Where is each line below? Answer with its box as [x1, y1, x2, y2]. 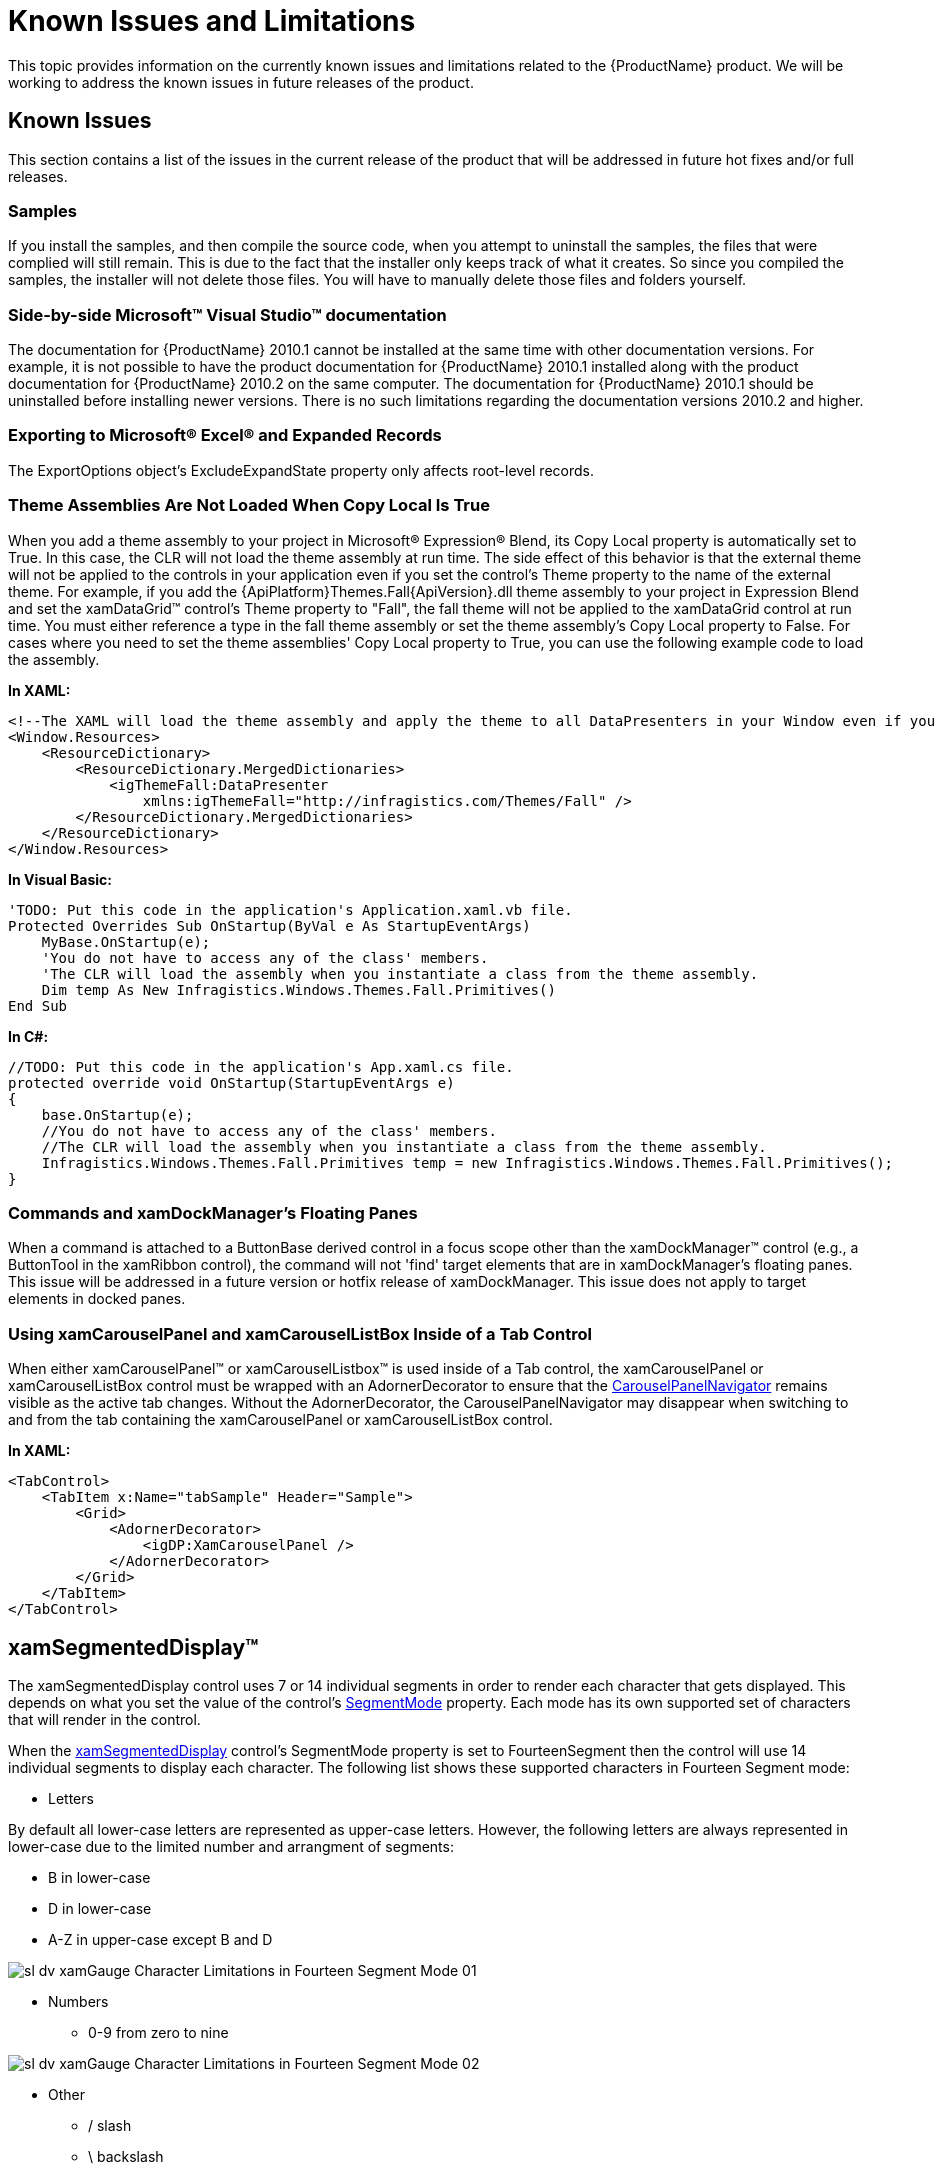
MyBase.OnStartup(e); [41, 933, 211, 950]
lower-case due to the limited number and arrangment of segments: [8, 1837, 454, 1855]
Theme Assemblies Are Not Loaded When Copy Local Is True [8, 495, 490, 516]
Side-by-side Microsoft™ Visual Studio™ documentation [8, 304, 447, 325]
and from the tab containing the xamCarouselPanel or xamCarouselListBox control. [8, 1411, 553, 1429]
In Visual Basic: [8, 870, 112, 888]
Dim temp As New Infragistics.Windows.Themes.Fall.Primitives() [41, 981, 556, 998]
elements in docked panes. [8, 1290, 186, 1308]
